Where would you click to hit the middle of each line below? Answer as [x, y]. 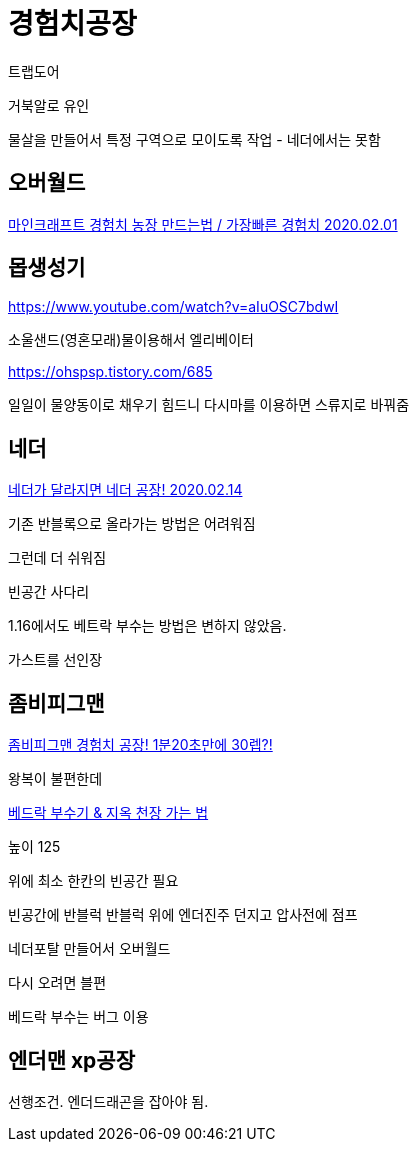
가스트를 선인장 [55, 660]
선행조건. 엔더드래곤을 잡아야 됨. [108, 1101]
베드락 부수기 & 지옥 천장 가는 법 [108, 813]
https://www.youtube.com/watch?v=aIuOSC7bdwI [173, 307]
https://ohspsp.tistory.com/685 [110, 372]
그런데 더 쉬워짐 [57, 558]
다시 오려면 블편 [57, 983]
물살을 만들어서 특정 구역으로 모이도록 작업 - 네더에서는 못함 [194, 139]
